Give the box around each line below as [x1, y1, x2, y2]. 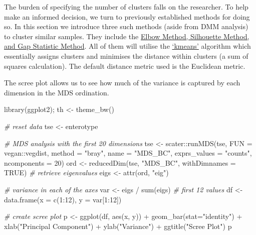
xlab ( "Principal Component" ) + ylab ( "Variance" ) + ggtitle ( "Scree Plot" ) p [4, 220, 232, 231]
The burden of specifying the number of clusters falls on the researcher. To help [4, 2, 248, 12]
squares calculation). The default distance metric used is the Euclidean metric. [4, 60, 245, 71]
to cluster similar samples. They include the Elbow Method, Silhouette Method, [4, 31, 249, 41]
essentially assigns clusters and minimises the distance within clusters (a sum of [4, 50, 248, 61]
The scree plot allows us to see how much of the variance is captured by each [4, 77, 240, 88]
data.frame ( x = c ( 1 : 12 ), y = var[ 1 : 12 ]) [4, 194, 122, 204]
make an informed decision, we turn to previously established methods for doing [4, 11, 250, 22]
